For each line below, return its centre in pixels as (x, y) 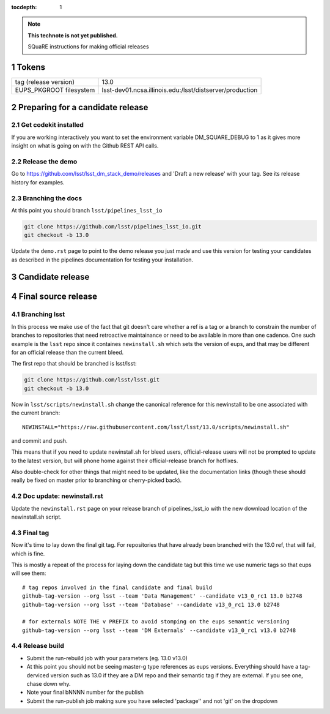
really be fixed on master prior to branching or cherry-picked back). (97, 480)
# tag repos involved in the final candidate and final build (117, 587)
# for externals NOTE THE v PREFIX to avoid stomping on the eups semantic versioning (156, 622)
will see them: (29, 573)
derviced (38, 675)
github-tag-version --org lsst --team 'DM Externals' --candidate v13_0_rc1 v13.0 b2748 (159, 630)
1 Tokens (28, 67)
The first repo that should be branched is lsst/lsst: (74, 364)
